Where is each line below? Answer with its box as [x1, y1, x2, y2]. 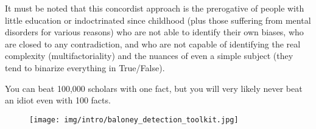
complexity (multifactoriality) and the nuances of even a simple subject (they [5, 49, 293, 62]
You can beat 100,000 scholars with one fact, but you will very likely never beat [5, 82, 303, 94]
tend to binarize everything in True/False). [5, 61, 165, 74]
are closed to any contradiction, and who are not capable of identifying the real [5, 37, 301, 50]
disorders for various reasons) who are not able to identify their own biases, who [5, 26, 304, 38]
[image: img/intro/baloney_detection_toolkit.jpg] [29, 115, 239, 124]
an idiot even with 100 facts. [5, 94, 111, 106]
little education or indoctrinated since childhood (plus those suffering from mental [5, 13, 311, 26]
